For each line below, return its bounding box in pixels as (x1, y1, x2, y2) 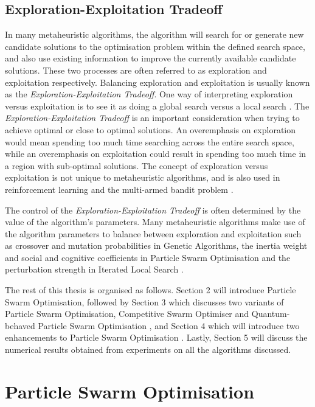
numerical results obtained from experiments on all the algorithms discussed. (5, 343, 291, 356)
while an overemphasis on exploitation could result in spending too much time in (5, 147, 306, 160)
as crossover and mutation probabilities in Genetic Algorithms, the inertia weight (5, 239, 308, 252)
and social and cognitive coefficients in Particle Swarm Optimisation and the (5, 251, 291, 263)
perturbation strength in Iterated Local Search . (5, 263, 184, 276)
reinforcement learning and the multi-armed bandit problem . (5, 183, 234, 195)
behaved (5, 319, 35, 332)
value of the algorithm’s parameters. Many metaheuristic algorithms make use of (5, 215, 305, 228)
